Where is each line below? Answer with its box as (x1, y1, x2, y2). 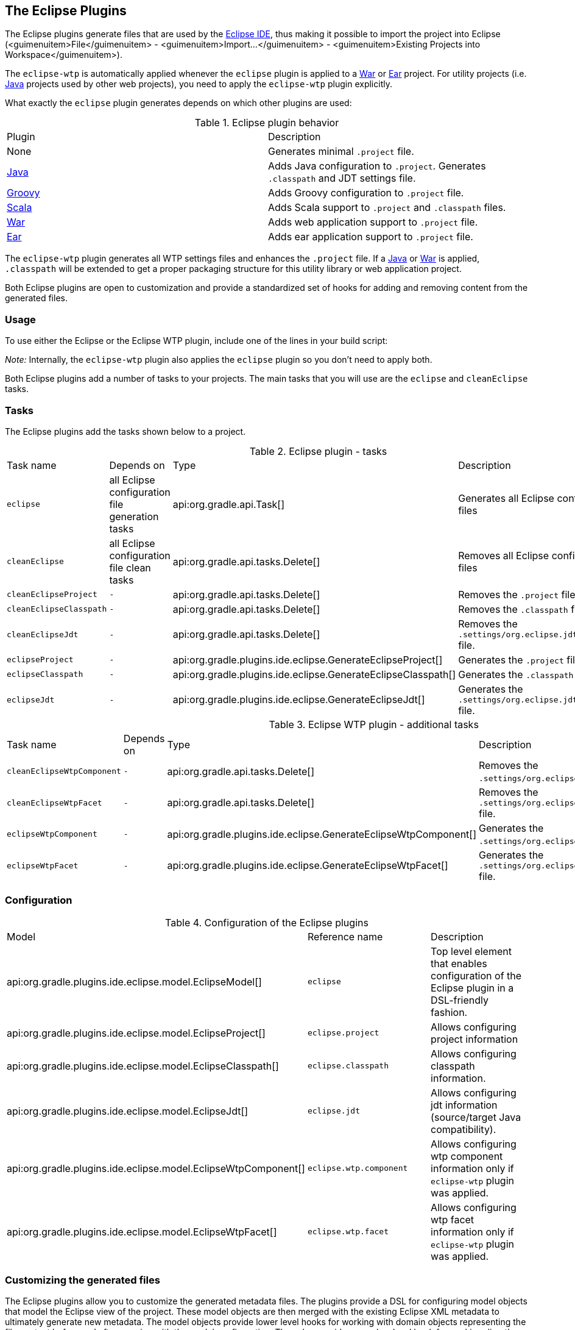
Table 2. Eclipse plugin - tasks (249, 445, 387, 457)
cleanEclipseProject (7, 590, 97, 599)
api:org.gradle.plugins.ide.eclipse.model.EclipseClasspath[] (7, 1059, 279, 1072)
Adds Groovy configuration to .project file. (268, 187, 464, 199)
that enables (431, 957, 487, 970)
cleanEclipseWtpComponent (7, 767, 121, 776)
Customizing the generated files (5, 1274, 160, 1287)
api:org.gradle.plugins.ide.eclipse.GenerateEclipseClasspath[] (172, 668, 456, 681)
